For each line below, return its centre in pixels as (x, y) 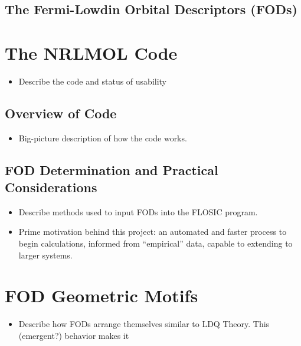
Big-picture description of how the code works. (103, 138)
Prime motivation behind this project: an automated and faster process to (153, 232)
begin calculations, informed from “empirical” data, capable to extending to (156, 243)
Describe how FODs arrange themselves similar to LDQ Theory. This (144, 324)
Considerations (51, 187)
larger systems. (45, 255)
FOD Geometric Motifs (102, 295)
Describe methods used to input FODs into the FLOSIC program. (138, 211)
